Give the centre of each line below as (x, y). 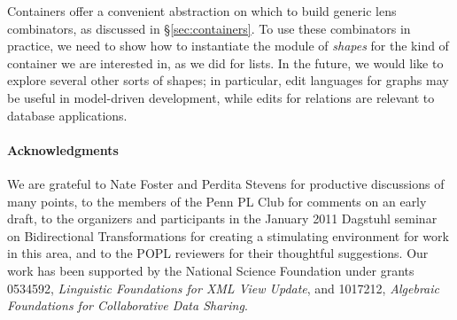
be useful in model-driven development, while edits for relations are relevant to (221, 97)
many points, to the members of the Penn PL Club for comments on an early (217, 201)
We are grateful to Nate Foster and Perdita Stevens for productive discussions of (226, 183)
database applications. (67, 115)
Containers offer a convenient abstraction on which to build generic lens (202, 11)
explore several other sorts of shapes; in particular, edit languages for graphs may (228, 80)
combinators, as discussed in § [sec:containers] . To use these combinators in (209, 28)
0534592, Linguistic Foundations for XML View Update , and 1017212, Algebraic (223, 288)
